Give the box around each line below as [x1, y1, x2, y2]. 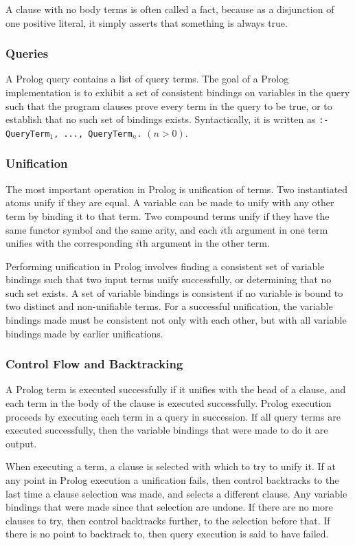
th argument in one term [223, 222, 328, 236]
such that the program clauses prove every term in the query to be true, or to [5, 98, 332, 113]
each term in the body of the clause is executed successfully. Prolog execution [5, 396, 332, 410]
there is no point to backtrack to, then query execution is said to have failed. [5, 526, 329, 541]
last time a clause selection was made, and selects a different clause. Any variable [5, 486, 347, 500]
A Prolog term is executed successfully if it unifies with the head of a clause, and [5, 382, 346, 397]
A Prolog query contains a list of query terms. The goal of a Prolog [5, 71, 289, 86]
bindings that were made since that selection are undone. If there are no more [5, 500, 333, 514]
